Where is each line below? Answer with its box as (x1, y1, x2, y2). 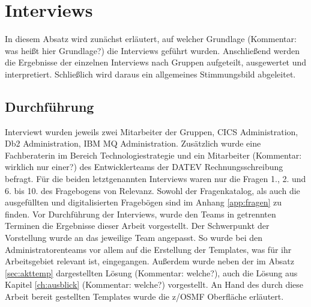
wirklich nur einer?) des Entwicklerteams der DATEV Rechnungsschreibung (5, 160, 283, 173)
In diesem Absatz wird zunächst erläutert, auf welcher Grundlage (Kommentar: (5, 32, 297, 45)
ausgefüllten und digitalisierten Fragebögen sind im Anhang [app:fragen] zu (5, 196, 282, 208)
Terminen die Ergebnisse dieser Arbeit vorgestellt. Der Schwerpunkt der (5, 219, 270, 232)
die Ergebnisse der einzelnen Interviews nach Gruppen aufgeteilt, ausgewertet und (5, 56, 307, 68)
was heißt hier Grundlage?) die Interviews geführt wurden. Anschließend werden (5, 44, 300, 56)
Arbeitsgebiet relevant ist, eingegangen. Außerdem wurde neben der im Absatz (5, 255, 294, 267)
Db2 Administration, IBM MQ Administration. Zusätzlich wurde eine (5, 137, 261, 150)
